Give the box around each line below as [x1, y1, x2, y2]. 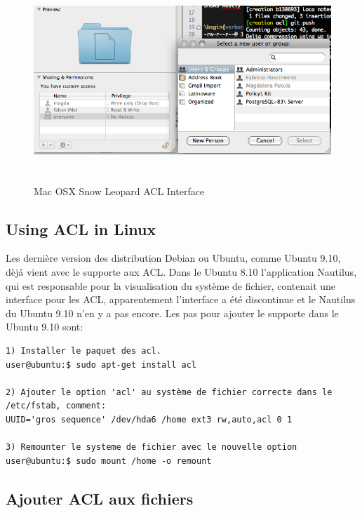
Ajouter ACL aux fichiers [6, 487, 194, 509]
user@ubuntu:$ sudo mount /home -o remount [6, 455, 212, 466]
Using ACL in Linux [6, 218, 156, 239]
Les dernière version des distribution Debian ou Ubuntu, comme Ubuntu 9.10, [6, 251, 341, 265]
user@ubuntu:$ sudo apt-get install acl [6, 359, 197, 370]
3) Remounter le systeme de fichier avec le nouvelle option [6, 442, 297, 453]
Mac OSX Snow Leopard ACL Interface [34, 183, 205, 198]
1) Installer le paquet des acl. [6, 345, 161, 356]
